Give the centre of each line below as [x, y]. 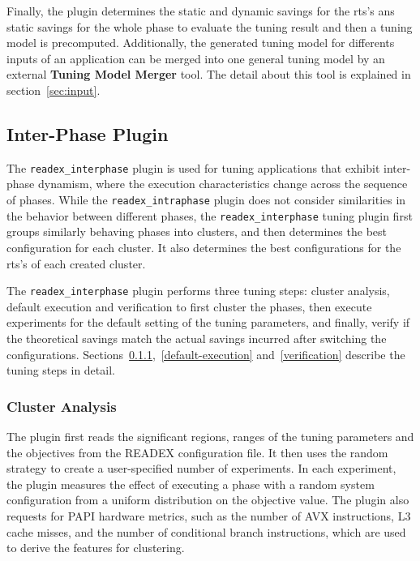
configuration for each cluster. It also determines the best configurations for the [204, 247]
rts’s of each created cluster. [76, 263]
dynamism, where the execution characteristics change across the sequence [223, 184]
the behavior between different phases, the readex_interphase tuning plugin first [210, 215]
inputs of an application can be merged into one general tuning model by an [196, 58]
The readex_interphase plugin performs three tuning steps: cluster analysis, [198, 291]
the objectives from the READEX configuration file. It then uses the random [197, 452]
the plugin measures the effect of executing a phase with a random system [191, 484]
